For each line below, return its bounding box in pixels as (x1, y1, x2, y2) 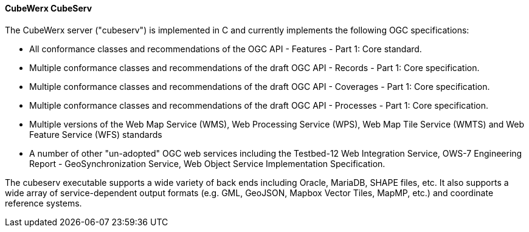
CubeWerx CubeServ (5, 3, 92, 13)
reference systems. (5, 197, 82, 208)
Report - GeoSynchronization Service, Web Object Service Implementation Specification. (29, 158, 386, 169)
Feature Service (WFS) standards (29, 129, 162, 140)
